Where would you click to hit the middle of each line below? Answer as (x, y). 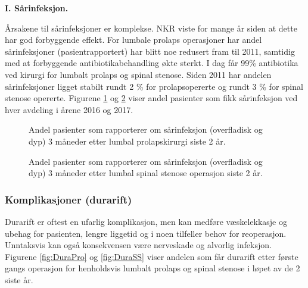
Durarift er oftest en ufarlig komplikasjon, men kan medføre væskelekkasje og (146, 221)
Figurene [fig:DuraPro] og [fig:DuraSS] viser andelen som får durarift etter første (152, 256)
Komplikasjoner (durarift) (69, 199)
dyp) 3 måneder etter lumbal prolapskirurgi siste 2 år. (127, 141)
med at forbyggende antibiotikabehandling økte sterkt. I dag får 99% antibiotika (152, 63)
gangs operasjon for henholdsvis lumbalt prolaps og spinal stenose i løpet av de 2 (153, 268)
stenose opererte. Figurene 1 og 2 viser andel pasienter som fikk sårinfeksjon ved (151, 98)
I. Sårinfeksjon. (37, 8)
